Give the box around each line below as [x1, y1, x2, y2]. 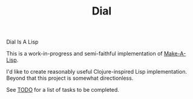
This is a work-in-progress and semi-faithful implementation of [6, 50, 163, 57]
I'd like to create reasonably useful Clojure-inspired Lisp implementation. [6, 68, 188, 75]
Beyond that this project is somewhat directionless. [6, 74, 134, 82]
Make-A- [163, 50, 186, 57]
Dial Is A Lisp [6, 38, 39, 46]
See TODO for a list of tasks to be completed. [6, 86, 120, 94]
